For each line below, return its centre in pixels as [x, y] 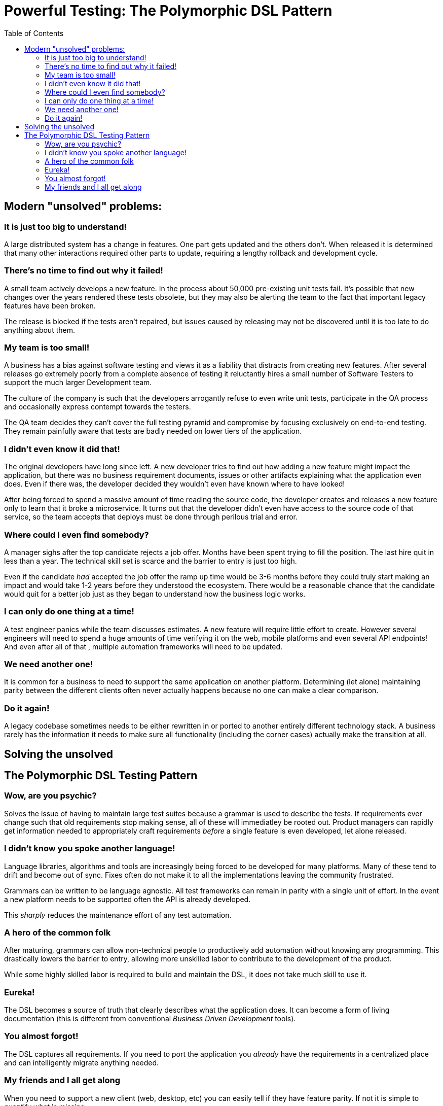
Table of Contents [34, 33]
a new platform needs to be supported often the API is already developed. [127, 899]
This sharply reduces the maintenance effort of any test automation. [118, 915]
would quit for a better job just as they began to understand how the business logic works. [155, 594]
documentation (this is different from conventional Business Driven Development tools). [150, 1019]
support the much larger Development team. [78, 383]
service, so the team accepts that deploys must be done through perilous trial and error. [151, 517]
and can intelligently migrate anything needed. [82, 1062]
